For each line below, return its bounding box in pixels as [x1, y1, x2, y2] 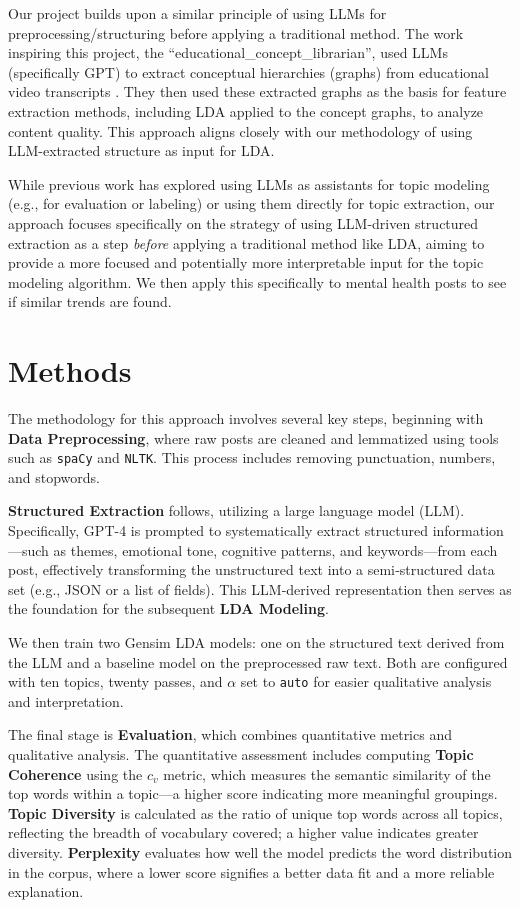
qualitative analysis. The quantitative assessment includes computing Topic [8, 744, 474, 765]
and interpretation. [8, 690, 124, 711]
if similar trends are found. [8, 291, 172, 312]
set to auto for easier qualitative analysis [240, 671, 492, 692]
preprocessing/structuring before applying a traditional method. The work [8, 22, 464, 43]
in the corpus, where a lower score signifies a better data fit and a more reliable [8, 861, 495, 882]
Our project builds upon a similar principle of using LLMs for [8, 3, 387, 23]
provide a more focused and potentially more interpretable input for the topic [8, 252, 484, 273]
